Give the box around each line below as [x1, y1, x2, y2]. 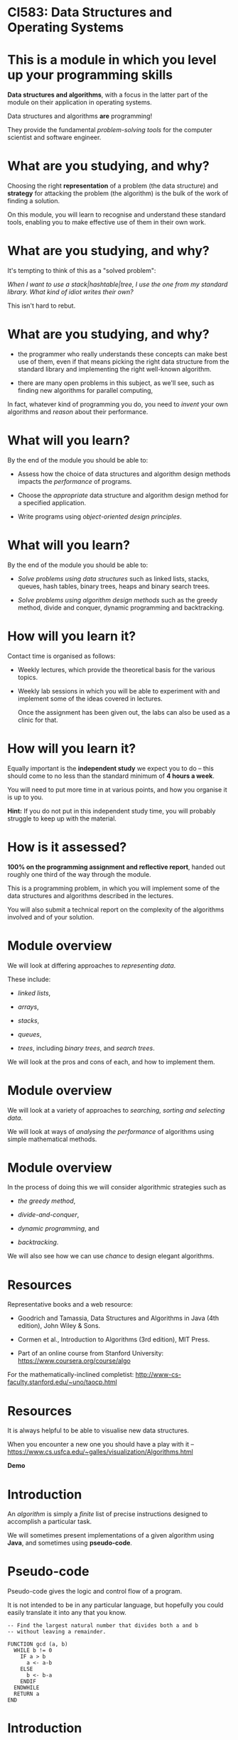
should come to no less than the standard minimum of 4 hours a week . [7, 772, 215, 780]
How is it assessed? [7, 839, 127, 855]
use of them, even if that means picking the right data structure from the [17, 357, 229, 366]
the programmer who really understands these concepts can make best [17, 350, 228, 358]
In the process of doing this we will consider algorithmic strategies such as [7, 1183, 227, 1191]
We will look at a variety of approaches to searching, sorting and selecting [7, 1106, 225, 1114]
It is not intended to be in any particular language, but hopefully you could [7, 1601, 224, 1609]
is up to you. [7, 793, 44, 801]
